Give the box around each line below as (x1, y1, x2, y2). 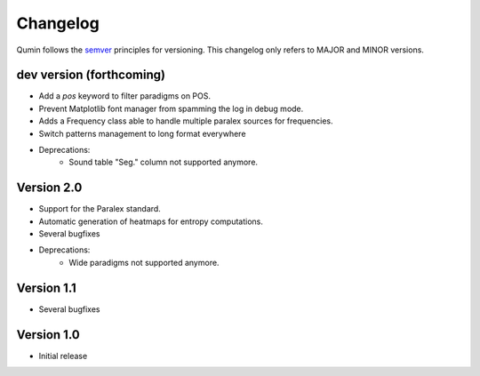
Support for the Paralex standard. (38, 204, 162, 214)
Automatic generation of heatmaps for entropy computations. (38, 216, 264, 227)
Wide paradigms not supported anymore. (68, 257, 220, 268)
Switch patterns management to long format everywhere (38, 128, 246, 139)
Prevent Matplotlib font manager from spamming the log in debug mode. (38, 103, 304, 114)
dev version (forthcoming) (16, 68, 166, 83)
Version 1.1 (16, 280, 77, 295)
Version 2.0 (16, 180, 83, 196)
